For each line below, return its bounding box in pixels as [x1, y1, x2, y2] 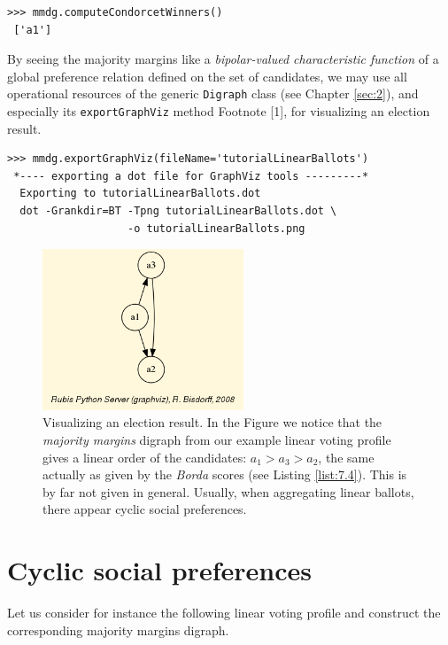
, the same [318, 447, 375, 466]
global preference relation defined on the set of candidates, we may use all [7, 66, 407, 85]
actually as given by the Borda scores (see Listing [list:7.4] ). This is [42, 465, 407, 484]
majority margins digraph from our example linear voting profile [42, 430, 391, 448]
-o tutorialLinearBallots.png [127, 221, 305, 235]
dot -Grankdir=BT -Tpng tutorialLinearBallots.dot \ [19, 205, 337, 218]
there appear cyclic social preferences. [42, 500, 247, 518]
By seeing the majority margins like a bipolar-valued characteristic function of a [7, 50, 439, 68]
